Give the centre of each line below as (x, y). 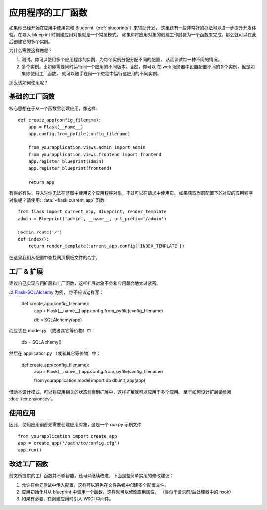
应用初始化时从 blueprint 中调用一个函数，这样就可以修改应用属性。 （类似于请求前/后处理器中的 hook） (128, 492)
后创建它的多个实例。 (31, 42)
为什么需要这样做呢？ (31, 50)
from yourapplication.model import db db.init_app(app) (90, 380)
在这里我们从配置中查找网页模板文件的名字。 (55, 257)
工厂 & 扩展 (26, 271)
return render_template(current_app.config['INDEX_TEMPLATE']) (106, 246)
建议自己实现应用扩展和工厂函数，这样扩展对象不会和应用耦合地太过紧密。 (85, 283)
